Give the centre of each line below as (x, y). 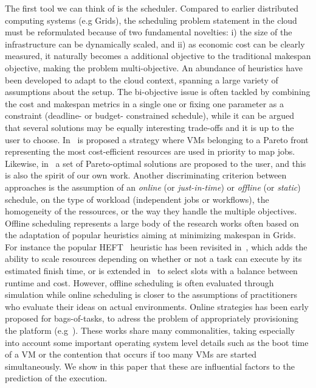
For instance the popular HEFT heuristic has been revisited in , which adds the (156, 246)
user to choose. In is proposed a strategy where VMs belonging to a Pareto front (157, 139)
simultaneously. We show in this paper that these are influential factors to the (150, 366)
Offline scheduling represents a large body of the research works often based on (152, 223)
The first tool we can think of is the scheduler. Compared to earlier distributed (152, 8)
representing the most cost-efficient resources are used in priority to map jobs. (150, 151)
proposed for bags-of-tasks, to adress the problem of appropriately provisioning (152, 318)
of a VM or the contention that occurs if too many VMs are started (131, 354)
